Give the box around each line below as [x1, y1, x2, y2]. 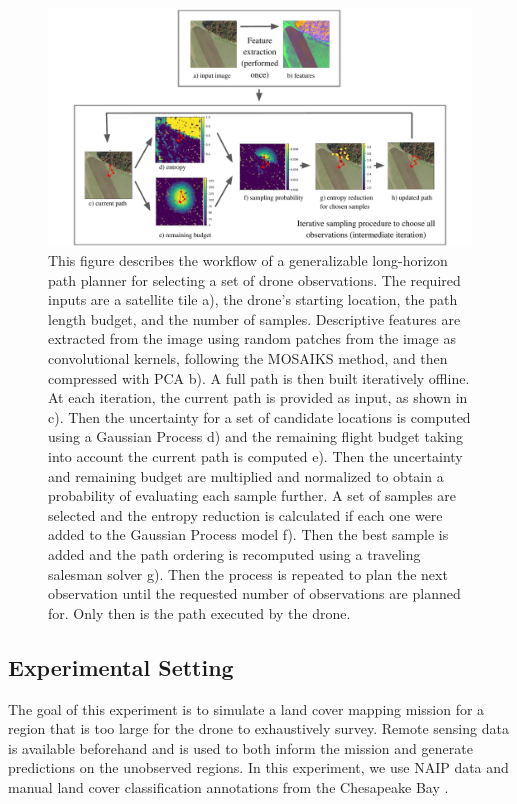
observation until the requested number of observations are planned [48, 583, 461, 604]
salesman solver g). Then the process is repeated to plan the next [48, 563, 448, 584]
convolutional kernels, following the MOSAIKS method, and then [48, 348, 448, 369]
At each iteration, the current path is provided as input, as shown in [48, 387, 468, 408]
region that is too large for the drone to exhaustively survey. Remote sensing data [8, 718, 509, 739]
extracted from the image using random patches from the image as [48, 328, 456, 349]
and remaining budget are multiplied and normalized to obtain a [48, 465, 444, 486]
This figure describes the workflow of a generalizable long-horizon [48, 250, 448, 271]
